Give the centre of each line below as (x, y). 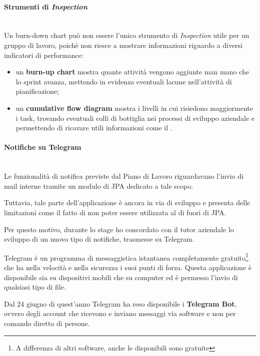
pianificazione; (37, 91)
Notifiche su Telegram (43, 147)
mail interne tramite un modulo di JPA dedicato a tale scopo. (99, 185)
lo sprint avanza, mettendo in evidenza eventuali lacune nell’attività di (124, 81)
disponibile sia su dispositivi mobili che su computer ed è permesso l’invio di (121, 277)
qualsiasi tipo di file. (35, 287)
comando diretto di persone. (47, 323)
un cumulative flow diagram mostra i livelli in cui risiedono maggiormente (134, 108)
